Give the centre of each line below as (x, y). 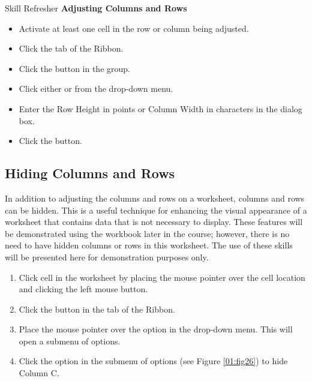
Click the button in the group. (74, 68)
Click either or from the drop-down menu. (96, 88)
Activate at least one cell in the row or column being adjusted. (134, 28)
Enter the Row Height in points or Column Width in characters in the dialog (160, 108)
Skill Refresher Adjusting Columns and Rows (96, 8)
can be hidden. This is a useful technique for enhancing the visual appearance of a (156, 210)
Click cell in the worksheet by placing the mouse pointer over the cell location (162, 277)
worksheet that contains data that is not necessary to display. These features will (154, 222)
